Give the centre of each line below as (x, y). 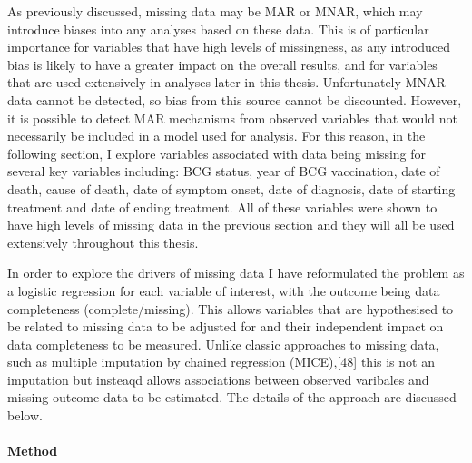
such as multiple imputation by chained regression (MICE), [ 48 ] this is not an (221, 362)
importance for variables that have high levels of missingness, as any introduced (229, 47)
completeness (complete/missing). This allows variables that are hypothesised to (231, 308)
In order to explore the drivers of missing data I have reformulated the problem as (236, 273)
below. (25, 415)
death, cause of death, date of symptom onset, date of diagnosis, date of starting (231, 188)
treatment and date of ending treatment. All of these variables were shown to (222, 207)
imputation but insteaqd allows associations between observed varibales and (218, 379)
